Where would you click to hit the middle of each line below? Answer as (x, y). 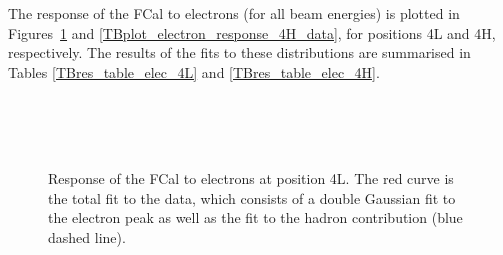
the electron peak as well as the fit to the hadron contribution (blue (255, 217)
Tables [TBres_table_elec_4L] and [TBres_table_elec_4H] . (194, 71)
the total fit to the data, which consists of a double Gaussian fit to (252, 197)
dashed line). (87, 236)
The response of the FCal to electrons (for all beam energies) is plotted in (234, 13)
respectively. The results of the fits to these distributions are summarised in (239, 52)
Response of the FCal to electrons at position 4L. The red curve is (251, 178)
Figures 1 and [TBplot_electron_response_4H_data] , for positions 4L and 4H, (252, 32)
